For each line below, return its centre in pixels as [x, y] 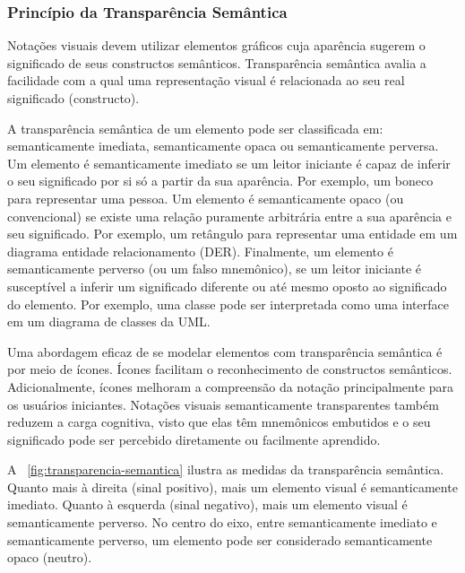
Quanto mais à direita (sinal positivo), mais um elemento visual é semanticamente [232, 486]
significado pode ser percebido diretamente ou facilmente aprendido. [194, 439]
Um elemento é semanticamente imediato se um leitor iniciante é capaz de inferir [229, 163]
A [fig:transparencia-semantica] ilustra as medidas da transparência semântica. [226, 469]
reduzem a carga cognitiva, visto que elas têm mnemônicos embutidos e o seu [219, 422]
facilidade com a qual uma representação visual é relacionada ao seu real [206, 80]
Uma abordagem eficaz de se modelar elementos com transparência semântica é [225, 351]
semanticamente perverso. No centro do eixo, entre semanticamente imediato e [222, 522]
